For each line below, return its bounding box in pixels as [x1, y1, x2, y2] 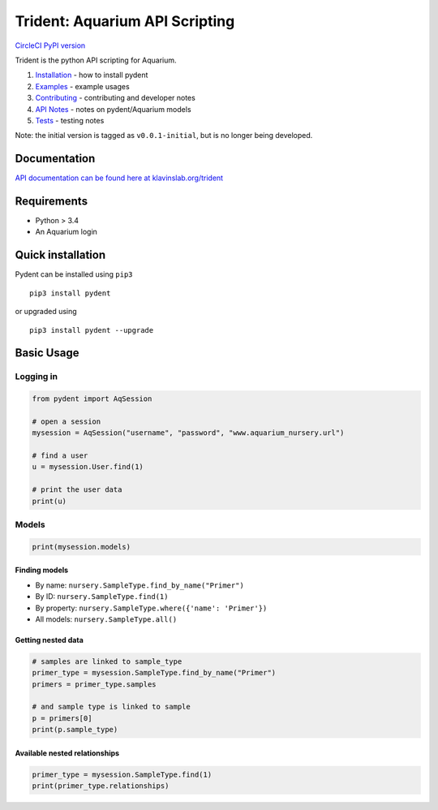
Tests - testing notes [35, 115, 105, 125]
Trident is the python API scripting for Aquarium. [15, 55, 178, 65]
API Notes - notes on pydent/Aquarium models [35, 104, 191, 114]
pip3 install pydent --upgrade [29, 325, 154, 334]
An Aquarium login [35, 227, 97, 237]
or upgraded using [15, 307, 77, 317]
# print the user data [32, 485, 122, 494]
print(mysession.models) [32, 542, 131, 551]
